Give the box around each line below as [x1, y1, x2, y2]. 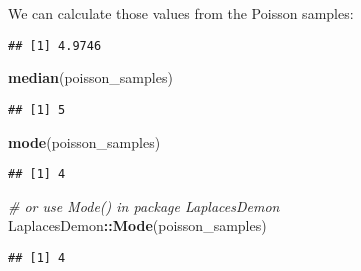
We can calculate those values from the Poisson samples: [8, 3, 354, 23]
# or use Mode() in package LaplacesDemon [8, 195, 280, 216]
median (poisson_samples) [8, 67, 173, 88]
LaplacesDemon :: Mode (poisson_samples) [8, 215, 267, 236]
